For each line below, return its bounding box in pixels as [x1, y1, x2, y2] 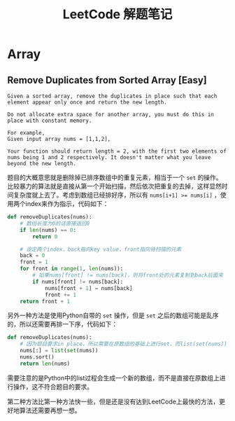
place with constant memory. [7, 117, 92, 124]
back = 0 [20, 252, 45, 259]
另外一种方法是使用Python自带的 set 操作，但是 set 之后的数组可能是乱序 [7, 311, 219, 319]
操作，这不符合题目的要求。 [13, 382, 93, 391]
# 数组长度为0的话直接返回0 [20, 220, 90, 227]
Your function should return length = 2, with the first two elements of [7, 148, 227, 155]
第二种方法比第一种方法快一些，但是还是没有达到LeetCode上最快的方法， [7, 397, 220, 406]
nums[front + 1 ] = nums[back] [44, 284, 133, 291]
